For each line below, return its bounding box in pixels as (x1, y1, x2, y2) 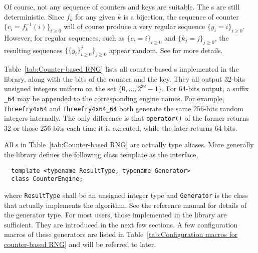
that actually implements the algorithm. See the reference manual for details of (4, 199, 247, 210)
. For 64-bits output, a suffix (162, 83, 249, 94)
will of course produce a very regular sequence (64, 21, 205, 32)
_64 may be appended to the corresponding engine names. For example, (4, 93, 224, 103)
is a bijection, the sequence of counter (123, 11, 239, 22)
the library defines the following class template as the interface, (4, 149, 198, 160)
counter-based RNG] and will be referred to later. (4, 238, 156, 249)
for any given (75, 11, 115, 22)
